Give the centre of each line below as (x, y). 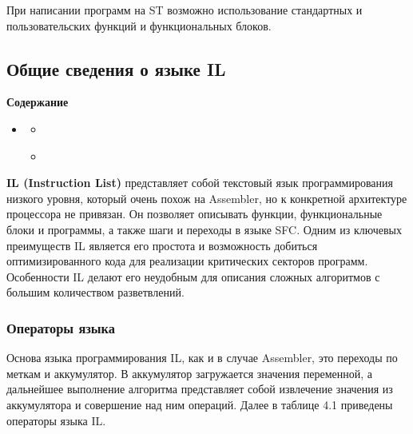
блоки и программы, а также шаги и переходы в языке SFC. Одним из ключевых (204, 229)
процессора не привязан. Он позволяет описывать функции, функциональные (195, 214)
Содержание (38, 102)
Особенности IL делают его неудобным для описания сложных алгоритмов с (193, 276)
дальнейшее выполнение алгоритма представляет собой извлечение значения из (200, 389)
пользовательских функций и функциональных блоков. (139, 25)
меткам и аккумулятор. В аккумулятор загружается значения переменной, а (190, 373)
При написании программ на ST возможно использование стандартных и (185, 10)
